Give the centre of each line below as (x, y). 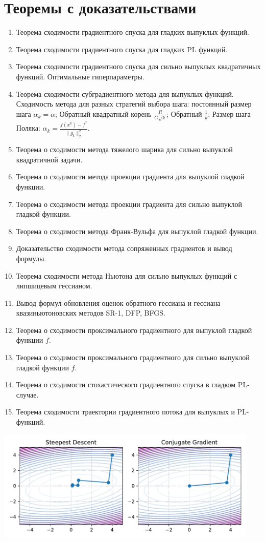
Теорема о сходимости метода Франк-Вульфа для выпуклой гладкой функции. (137, 231)
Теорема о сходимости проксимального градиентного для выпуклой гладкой (134, 330)
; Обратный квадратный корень (103, 113)
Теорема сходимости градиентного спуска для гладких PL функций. (122, 49)
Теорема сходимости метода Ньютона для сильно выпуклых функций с (127, 275)
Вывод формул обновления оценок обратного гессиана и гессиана (118, 303)
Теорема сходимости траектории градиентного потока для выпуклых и (125, 412)
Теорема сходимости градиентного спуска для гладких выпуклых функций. (132, 32)
